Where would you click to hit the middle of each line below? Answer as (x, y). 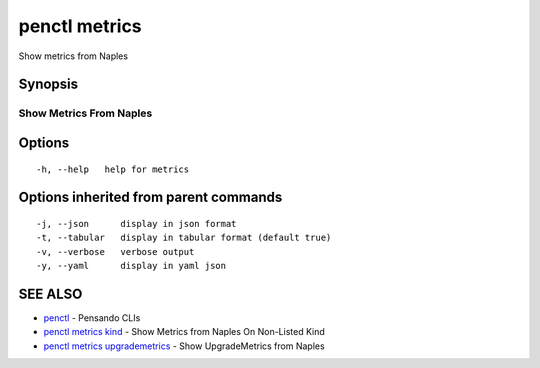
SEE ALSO (50, 293)
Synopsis (48, 84)
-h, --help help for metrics (113, 169)
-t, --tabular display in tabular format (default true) (184, 238)
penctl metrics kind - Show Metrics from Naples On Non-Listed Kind (184, 332)
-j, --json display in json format (136, 223)
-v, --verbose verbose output (115, 251)
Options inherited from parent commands (150, 197)
